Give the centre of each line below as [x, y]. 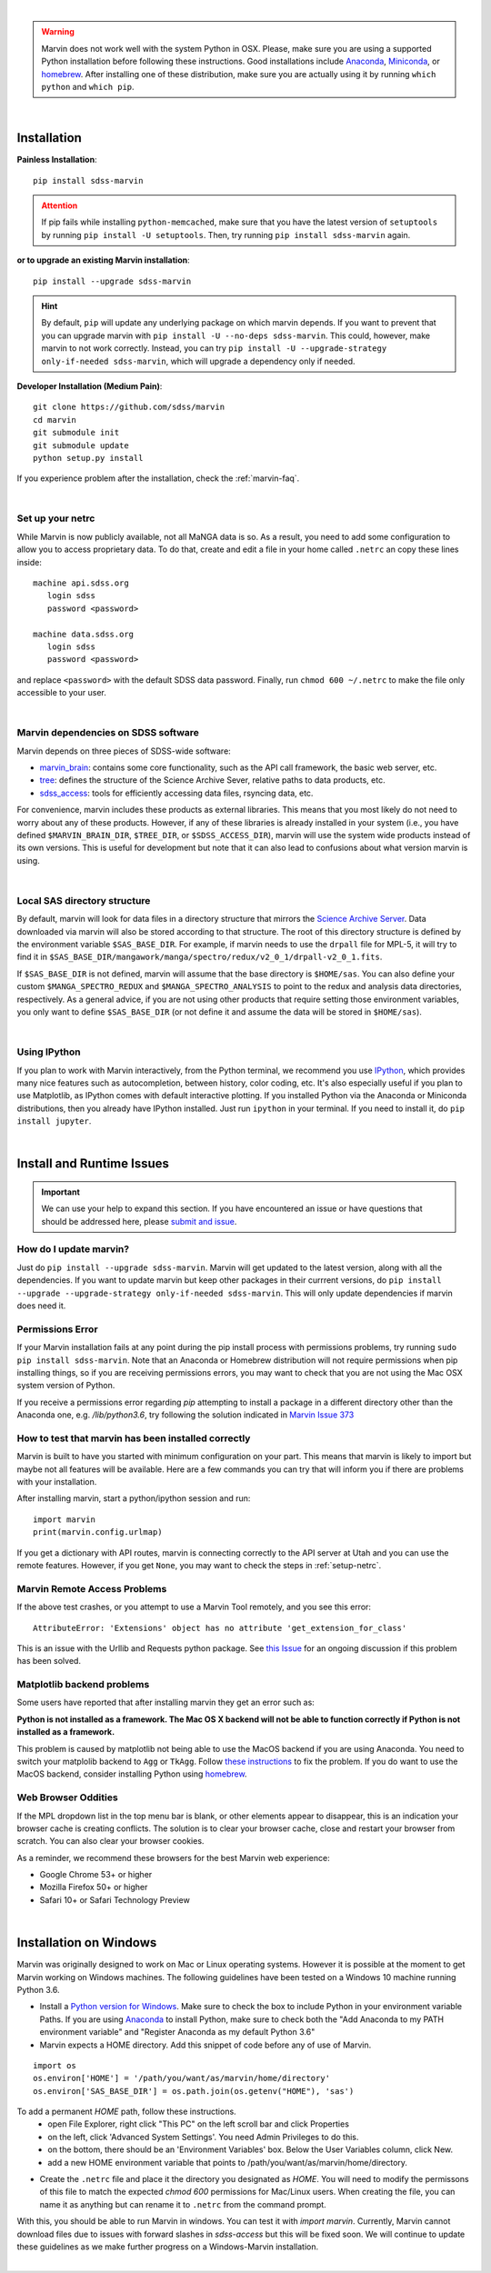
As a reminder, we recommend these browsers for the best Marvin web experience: [174, 1857]
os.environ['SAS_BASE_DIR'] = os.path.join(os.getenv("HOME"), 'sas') [194, 2091]
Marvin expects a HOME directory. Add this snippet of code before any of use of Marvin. [205, 2045]
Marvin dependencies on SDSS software [108, 733]
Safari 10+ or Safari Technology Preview [115, 1899]
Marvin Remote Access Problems [92, 1588]
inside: [30, 562]
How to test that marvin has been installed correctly [134, 1438]
